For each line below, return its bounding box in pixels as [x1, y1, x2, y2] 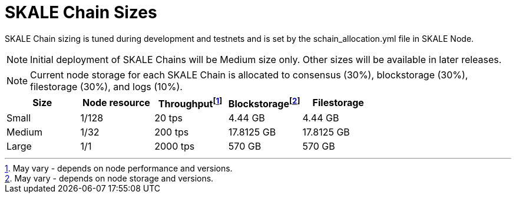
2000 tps [154, 140, 195, 153]
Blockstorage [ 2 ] [228, 95, 300, 110]
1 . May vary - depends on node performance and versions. [5, 163, 233, 174]
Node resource [82, 97, 150, 109]
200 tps [154, 126, 189, 138]
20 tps [154, 112, 183, 124]
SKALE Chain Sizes [5, 2, 157, 22]
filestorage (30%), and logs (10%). [30, 80, 183, 93]
